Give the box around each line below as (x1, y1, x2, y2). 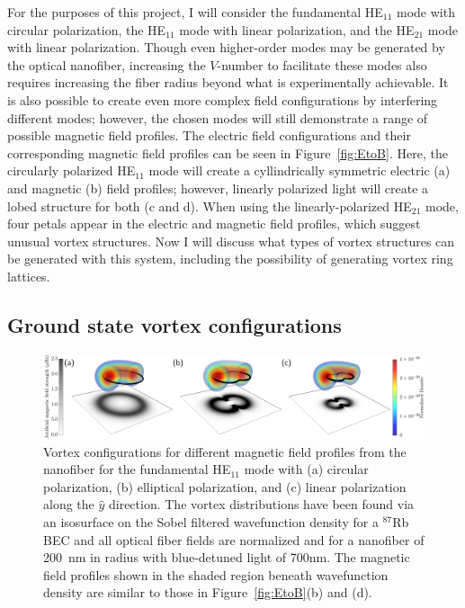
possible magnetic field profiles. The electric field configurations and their (7, 126, 411, 145)
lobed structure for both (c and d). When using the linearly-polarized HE (7, 196, 412, 215)
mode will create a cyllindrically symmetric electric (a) (148, 161, 451, 180)
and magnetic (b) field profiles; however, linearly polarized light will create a (7, 178, 429, 197)
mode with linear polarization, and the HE (179, 20, 415, 39)
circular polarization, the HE (7, 20, 166, 39)
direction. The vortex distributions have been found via (108, 495, 415, 514)
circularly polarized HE (7, 161, 136, 180)
